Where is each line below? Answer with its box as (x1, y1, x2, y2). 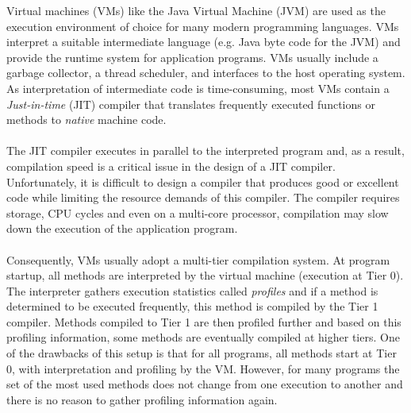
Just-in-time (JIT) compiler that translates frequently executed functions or (6, 95, 375, 112)
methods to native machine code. (6, 111, 167, 128)
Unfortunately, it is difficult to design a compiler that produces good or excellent (6, 173, 399, 190)
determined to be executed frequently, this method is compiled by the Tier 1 (6, 298, 378, 315)
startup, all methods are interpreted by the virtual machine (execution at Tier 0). (6, 267, 404, 284)
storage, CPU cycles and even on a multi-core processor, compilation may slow (6, 204, 389, 221)
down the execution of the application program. (6, 220, 238, 237)
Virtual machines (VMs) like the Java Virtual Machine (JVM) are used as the (6, 2, 386, 18)
